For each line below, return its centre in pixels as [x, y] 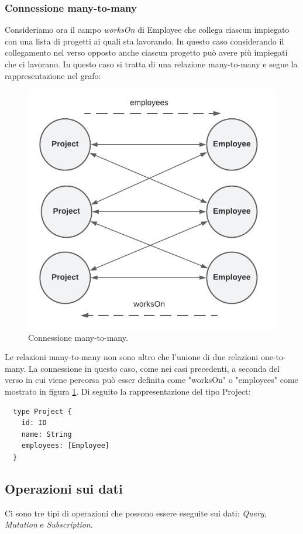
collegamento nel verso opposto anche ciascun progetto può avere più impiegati [146, 52]
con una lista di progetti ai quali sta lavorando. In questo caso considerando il [144, 41]
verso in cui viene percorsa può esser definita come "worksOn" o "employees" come [151, 380]
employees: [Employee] [65, 446]
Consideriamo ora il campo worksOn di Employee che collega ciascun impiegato [147, 30]
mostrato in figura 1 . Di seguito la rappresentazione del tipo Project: [128, 391]
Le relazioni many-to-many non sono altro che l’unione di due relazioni [132, 357]
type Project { [42, 411]
